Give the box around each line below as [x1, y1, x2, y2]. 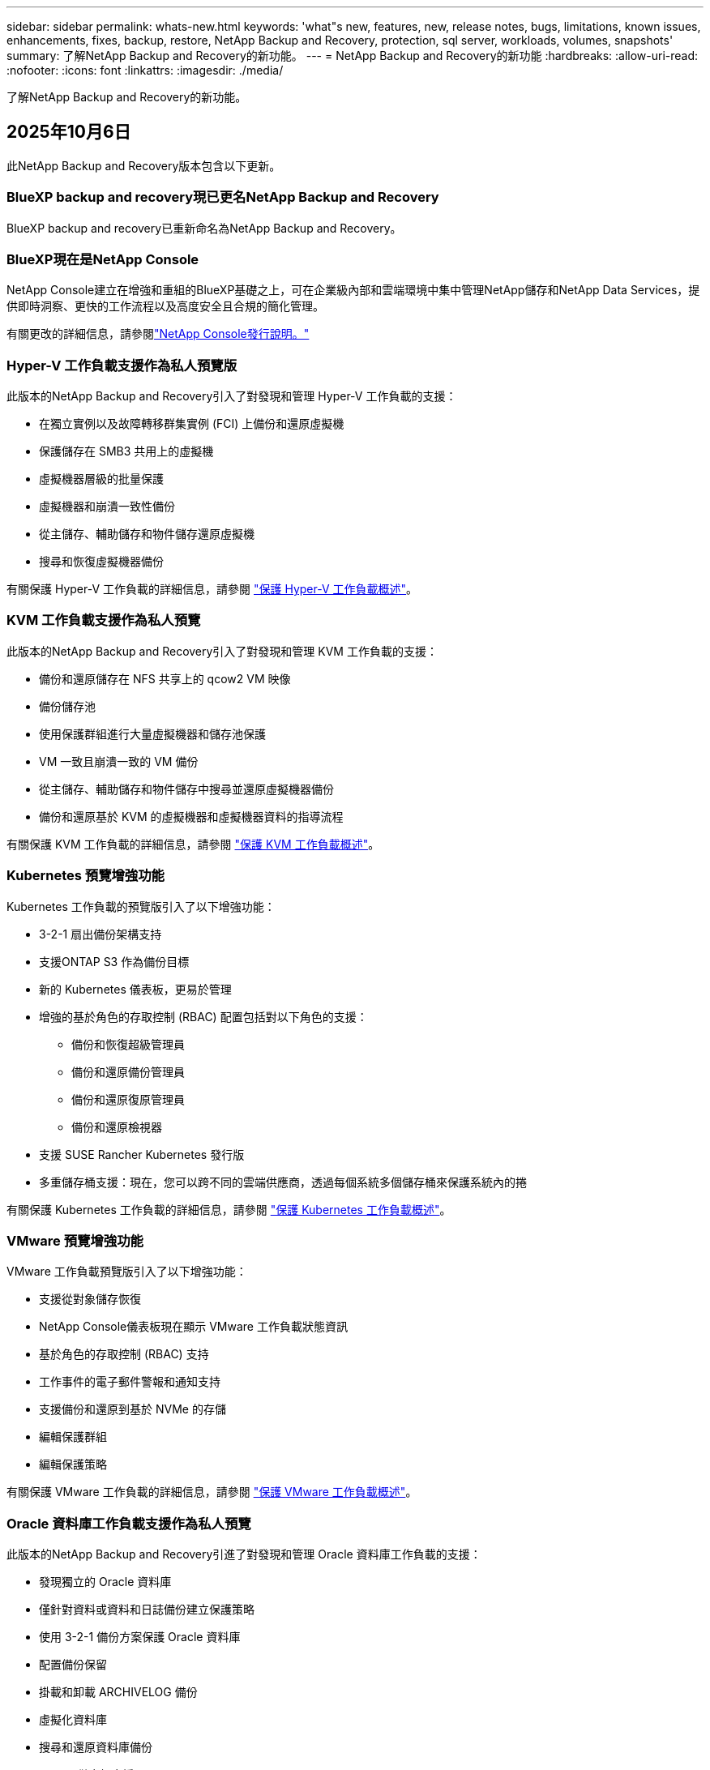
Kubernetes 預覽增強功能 [6, 867, 165, 884]
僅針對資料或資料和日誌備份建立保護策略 [39, 1602, 254, 1617]
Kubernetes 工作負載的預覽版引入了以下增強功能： [6, 899, 276, 913]
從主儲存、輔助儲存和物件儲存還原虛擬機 [39, 527, 254, 541]
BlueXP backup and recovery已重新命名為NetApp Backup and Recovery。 [6, 220, 402, 235]
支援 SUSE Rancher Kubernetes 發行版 [39, 1147, 245, 1161]
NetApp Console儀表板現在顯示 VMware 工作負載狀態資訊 [39, 1319, 348, 1334]
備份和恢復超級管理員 [71, 1037, 185, 1051]
